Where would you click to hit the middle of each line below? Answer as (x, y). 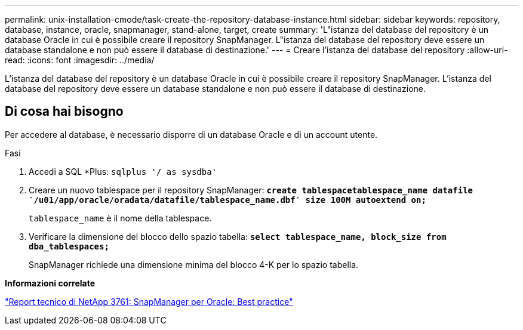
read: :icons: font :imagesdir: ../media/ (80, 60)
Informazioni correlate (50, 283)
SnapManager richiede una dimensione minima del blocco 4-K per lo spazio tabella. (194, 264)
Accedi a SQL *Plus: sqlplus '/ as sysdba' (123, 171)
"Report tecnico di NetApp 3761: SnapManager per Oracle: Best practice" (149, 301)
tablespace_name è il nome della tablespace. (120, 218)
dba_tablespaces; (69, 246)
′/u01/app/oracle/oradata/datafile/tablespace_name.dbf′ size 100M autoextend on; (227, 200)
